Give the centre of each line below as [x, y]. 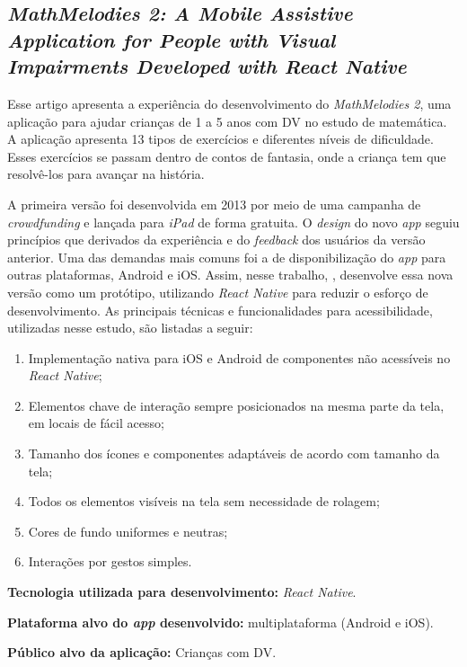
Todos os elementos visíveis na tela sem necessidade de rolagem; [204, 501]
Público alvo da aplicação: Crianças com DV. [142, 652]
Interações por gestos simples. [110, 561]
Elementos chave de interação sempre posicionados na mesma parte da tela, [236, 405]
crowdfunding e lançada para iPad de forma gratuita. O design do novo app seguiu [233, 222]
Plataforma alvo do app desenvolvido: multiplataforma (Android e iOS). [220, 622]
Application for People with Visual [172, 39]
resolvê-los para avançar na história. [106, 174]
